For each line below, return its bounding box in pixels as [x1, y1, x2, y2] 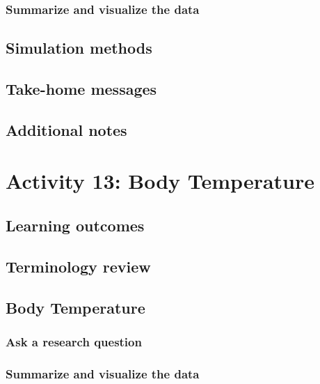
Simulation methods [6, 37, 152, 59]
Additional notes [6, 118, 127, 140]
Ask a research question [6, 332, 142, 350]
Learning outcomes [6, 214, 145, 236]
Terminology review [6, 255, 151, 277]
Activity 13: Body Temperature [6, 167, 315, 195]
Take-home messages [6, 78, 157, 100]
